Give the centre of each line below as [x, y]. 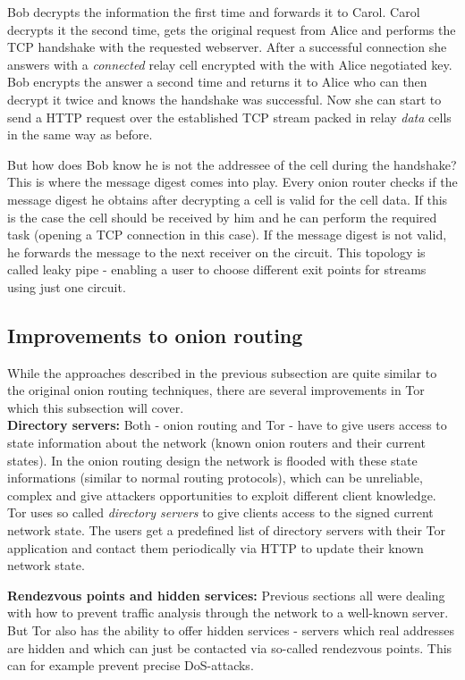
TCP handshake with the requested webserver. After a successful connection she [227, 47]
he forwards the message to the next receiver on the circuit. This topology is [216, 252]
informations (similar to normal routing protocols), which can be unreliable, [215, 478]
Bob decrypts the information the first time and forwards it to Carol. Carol [214, 12]
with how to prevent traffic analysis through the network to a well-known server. [228, 613]
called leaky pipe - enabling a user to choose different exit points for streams [217, 269]
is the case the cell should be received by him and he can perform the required [222, 217]
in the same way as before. [80, 134]
